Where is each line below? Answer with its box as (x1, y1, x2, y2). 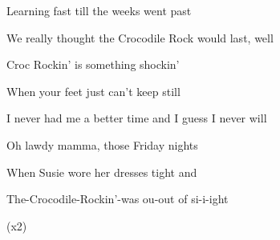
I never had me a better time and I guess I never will (6, 110, 267, 126)
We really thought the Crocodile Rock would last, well (6, 29, 274, 46)
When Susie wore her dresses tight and (6, 163, 197, 180)
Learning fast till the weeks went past (6, 2, 192, 18)
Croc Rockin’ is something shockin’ (6, 56, 180, 73)
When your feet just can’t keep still (6, 82, 181, 99)
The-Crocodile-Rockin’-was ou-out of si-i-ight (6, 190, 229, 207)
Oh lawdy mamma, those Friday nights (6, 136, 198, 153)
